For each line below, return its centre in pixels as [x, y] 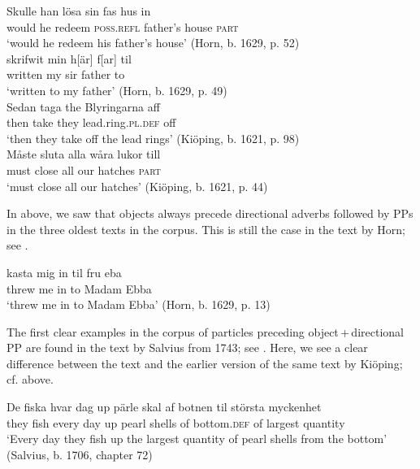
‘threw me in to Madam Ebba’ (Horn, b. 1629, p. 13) [139, 304]
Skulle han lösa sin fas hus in [79, 11]
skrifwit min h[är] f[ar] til [69, 58]
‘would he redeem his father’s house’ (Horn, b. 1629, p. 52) [153, 43]
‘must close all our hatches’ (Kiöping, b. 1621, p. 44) [137, 186]
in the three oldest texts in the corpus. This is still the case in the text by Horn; [206, 229]
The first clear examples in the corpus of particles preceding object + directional [205, 331]
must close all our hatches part [84, 169]
